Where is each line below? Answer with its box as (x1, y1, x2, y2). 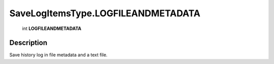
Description (9, 39, 48, 47)
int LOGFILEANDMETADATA (22, 25, 82, 31)
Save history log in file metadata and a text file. (9, 52, 108, 58)
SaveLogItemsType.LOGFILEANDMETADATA (9, 8, 200, 19)
